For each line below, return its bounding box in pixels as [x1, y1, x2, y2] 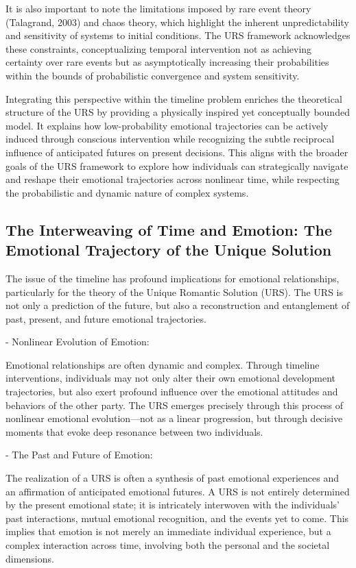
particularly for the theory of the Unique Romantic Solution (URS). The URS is [5, 284, 344, 299]
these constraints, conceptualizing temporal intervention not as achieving [5, 41, 312, 55]
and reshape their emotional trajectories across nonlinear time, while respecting [5, 172, 340, 186]
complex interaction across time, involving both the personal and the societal [5, 538, 330, 552]
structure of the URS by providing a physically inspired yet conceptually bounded [5, 105, 350, 119]
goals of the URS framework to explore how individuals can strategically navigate [5, 158, 348, 173]
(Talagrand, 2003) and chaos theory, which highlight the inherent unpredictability [5, 14, 349, 29]
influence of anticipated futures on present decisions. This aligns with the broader [5, 145, 348, 159]
